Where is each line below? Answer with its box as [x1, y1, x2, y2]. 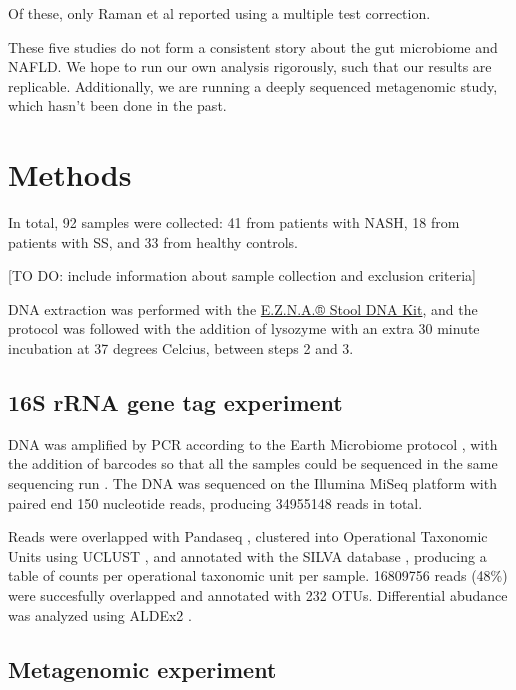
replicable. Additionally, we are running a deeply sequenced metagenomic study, [8, 75, 498, 96]
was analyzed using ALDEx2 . [8, 604, 192, 625]
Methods [8, 154, 132, 195]
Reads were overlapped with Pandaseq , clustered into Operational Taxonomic [8, 526, 488, 547]
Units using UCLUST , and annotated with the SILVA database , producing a [8, 545, 487, 566]
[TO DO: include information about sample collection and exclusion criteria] [8, 265, 476, 286]
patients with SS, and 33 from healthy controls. [8, 231, 298, 252]
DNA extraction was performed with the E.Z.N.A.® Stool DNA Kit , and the [8, 298, 478, 319]
